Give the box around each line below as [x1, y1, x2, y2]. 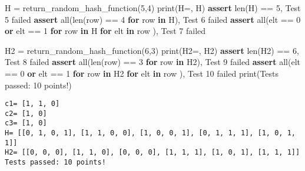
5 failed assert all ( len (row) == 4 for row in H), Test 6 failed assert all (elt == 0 [5, 13, 301, 25]
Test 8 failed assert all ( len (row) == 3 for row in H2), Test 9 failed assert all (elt [5, 56, 300, 68]
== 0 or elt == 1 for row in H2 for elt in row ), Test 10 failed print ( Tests [5, 67, 279, 79]
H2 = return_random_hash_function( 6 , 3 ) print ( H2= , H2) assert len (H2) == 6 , [5, 44, 299, 56]
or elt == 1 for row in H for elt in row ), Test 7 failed [5, 25, 206, 37]
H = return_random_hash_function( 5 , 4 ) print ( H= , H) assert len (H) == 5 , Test [5, 2, 301, 13]
